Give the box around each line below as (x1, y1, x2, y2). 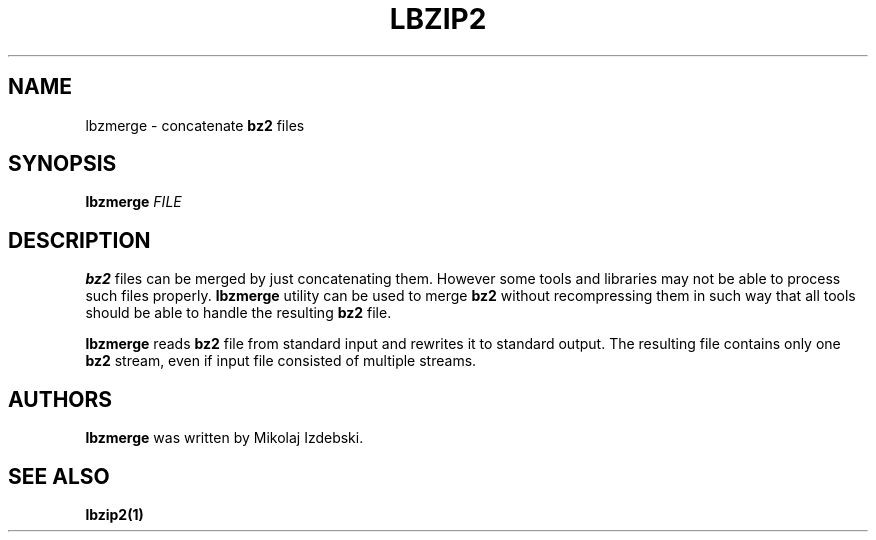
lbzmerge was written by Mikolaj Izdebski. (85, 429, 364, 447)
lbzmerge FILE (85, 193, 182, 211)
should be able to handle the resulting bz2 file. (85, 304, 392, 322)
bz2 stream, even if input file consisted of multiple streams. (85, 352, 477, 370)
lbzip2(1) (85, 505, 144, 523)
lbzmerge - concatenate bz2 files (85, 116, 305, 134)
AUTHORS (8, 386, 113, 412)
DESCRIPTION (8, 227, 151, 253)
